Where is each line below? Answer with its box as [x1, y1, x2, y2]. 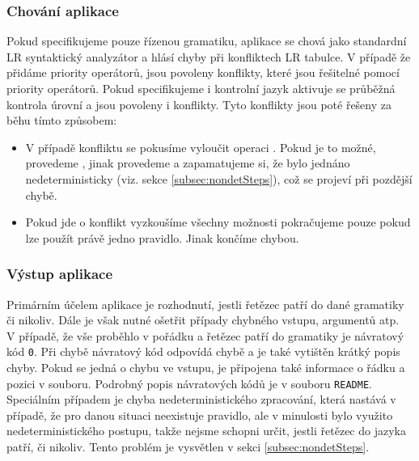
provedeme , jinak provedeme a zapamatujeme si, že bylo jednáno [25, 154, 350, 171]
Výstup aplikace [6, 264, 113, 284]
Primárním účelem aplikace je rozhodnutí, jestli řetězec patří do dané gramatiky [6, 295, 404, 312]
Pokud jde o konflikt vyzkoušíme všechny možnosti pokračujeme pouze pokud [25, 214, 411, 230]
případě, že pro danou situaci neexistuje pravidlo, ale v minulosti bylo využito [6, 406, 393, 423]
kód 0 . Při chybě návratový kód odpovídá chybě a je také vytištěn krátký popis [6, 343, 400, 360]
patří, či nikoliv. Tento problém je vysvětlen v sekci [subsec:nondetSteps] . [6, 438, 370, 455]
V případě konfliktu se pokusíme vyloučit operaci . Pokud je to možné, [25, 138, 376, 155]
